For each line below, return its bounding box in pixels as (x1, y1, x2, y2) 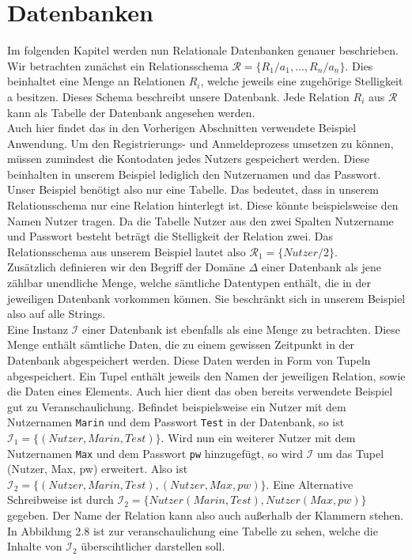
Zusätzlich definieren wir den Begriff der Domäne (7, 259, 245, 275)
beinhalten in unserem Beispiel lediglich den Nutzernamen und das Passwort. (7, 165, 381, 182)
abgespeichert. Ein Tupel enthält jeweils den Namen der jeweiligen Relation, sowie (7, 367, 406, 384)
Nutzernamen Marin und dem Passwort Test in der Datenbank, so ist (7, 414, 345, 430)
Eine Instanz (7, 320, 68, 337)
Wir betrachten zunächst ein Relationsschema (7, 57, 229, 74)
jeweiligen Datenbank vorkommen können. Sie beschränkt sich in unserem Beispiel (7, 289, 406, 306)
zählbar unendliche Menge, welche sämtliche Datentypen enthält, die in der (7, 274, 372, 291)
